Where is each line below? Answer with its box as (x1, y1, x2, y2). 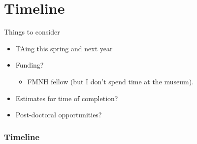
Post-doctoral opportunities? (15, 109, 102, 120)
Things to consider (4, 27, 60, 37)
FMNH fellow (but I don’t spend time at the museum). (27, 76, 194, 86)
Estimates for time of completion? (15, 93, 118, 103)
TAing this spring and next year (15, 43, 113, 53)
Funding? (15, 60, 44, 70)
